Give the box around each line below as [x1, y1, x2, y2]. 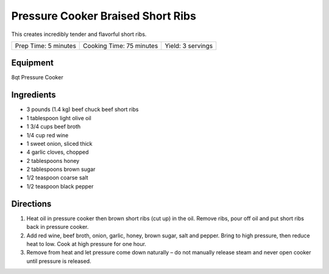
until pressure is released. [26, 257, 91, 265]
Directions [11, 198, 52, 209]
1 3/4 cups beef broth [26, 123, 81, 131]
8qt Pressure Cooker [11, 74, 63, 81]
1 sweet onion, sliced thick [26, 140, 93, 147]
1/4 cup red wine [26, 131, 69, 139]
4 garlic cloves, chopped [26, 148, 89, 156]
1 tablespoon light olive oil [26, 114, 91, 121]
